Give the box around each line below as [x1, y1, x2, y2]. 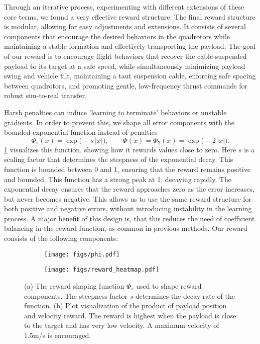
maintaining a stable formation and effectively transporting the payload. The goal [4, 41, 255, 51]
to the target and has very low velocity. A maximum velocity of [24, 320, 219, 330]
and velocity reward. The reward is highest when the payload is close [24, 310, 236, 320]
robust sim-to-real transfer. [4, 90, 87, 101]
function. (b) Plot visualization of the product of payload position [24, 300, 227, 311]
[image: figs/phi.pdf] [44, 250, 120, 258]
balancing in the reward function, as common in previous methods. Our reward [4, 223, 247, 233]
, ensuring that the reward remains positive [117, 163, 250, 174]
